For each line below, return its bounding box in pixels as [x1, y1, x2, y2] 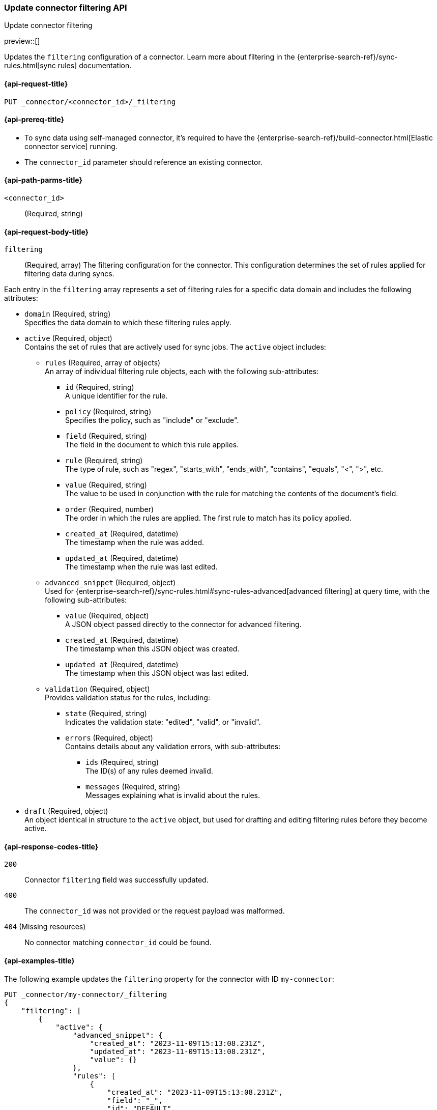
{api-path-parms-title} [4, 176, 83, 185]
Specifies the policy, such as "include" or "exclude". [65, 416, 239, 425]
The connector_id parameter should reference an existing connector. [24, 157, 263, 166]
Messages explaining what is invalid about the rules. [85, 791, 260, 800]
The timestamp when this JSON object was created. [65, 644, 240, 653]
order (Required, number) [65, 505, 154, 514]
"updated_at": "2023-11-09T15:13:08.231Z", [90, 1047, 266, 1056]
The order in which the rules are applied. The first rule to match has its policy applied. [65, 514, 352, 523]
